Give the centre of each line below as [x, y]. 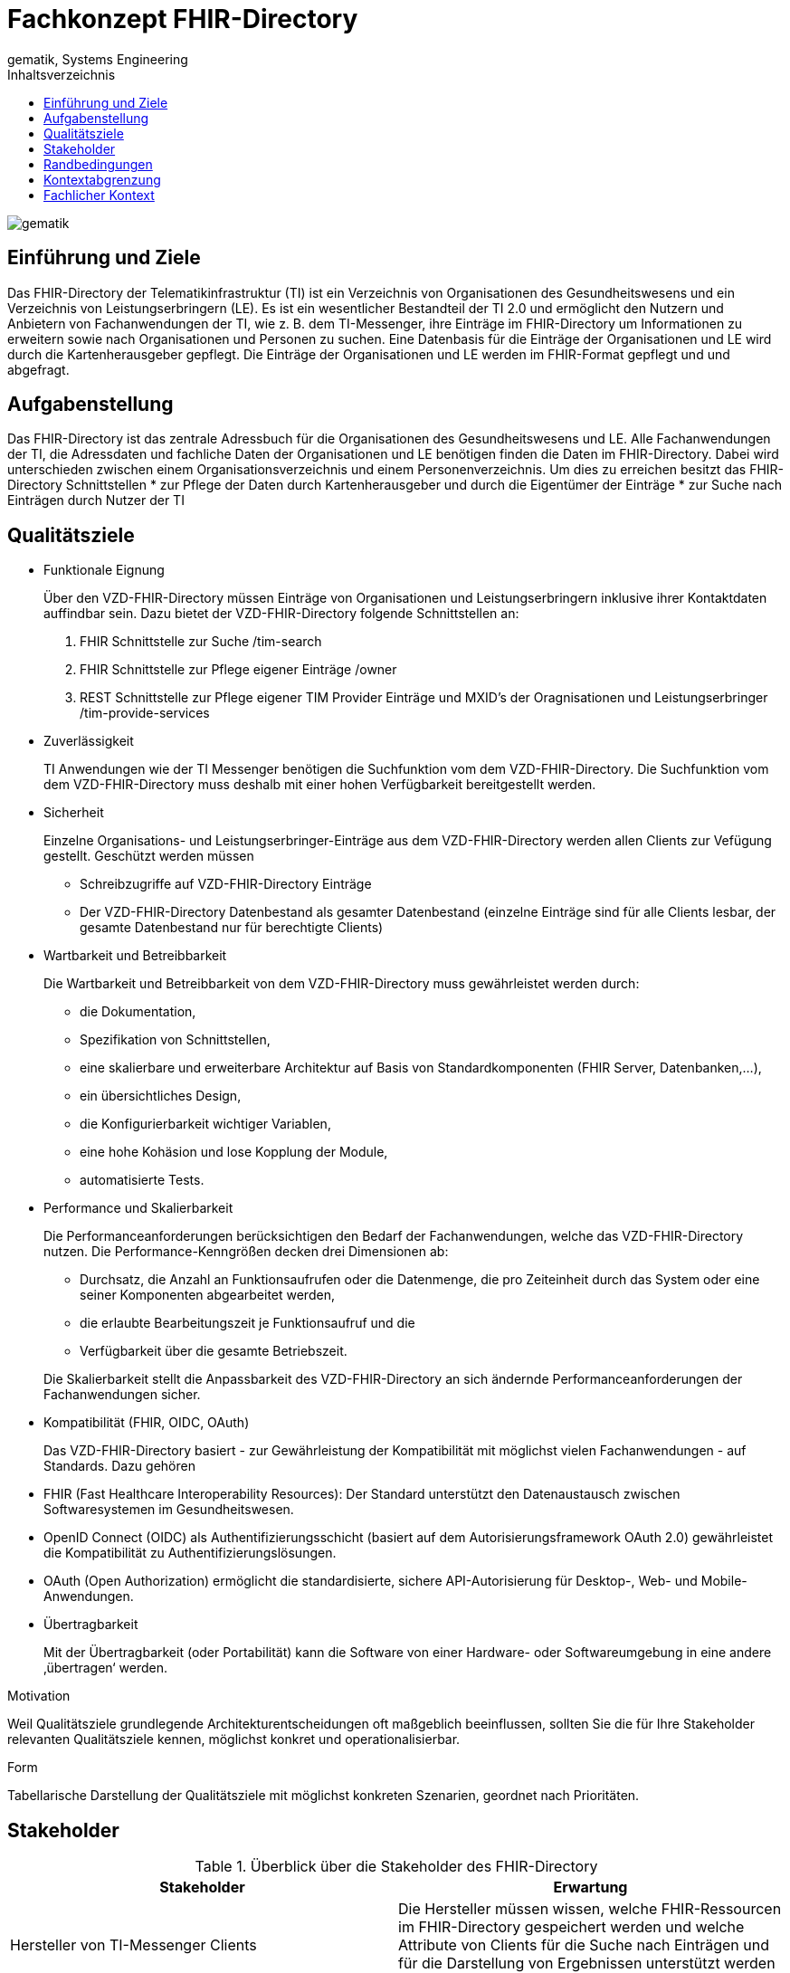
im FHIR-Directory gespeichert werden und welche [571, 1927]
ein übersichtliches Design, [161, 1096]
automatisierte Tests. [142, 1180]
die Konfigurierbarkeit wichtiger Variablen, [205, 1124]
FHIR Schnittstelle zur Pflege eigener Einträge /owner [238, 670]
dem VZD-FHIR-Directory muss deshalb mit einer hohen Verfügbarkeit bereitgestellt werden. [320, 785]
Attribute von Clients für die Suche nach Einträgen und [584, 1945]
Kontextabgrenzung [102, 179]
